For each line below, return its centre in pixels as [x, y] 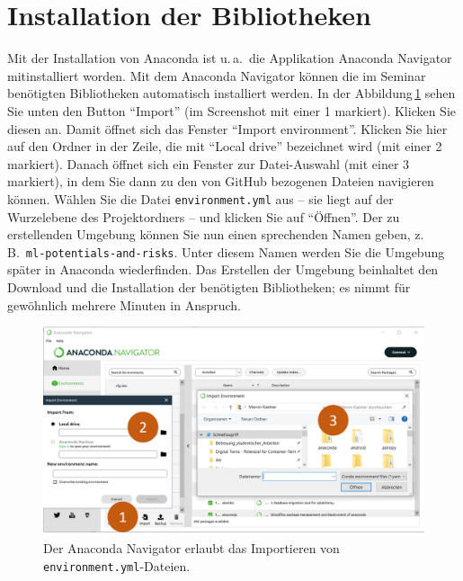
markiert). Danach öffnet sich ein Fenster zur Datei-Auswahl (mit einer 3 [209, 163]
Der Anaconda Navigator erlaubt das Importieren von [191, 548]
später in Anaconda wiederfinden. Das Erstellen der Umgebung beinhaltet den [223, 269]
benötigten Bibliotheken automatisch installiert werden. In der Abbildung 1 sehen [231, 93]
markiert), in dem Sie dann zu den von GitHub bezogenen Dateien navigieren [221, 181]
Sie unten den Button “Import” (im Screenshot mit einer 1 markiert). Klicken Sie [232, 110]
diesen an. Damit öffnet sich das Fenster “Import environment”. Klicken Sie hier [227, 128]
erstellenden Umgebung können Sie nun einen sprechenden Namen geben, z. [216, 234]
